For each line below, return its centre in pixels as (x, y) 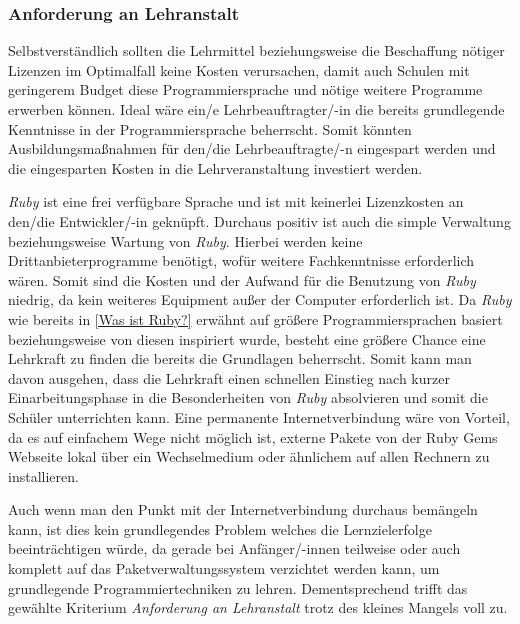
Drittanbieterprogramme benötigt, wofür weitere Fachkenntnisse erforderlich (241, 260)
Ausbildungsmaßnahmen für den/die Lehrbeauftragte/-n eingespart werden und (252, 148)
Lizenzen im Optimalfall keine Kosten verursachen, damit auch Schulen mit (239, 69)
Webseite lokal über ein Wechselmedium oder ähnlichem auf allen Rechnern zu (249, 456)
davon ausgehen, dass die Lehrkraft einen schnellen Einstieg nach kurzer (229, 377)
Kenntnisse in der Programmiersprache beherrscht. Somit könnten (210, 128)
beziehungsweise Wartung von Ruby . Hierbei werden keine (185, 240)
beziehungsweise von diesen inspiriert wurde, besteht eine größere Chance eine (247, 338)
